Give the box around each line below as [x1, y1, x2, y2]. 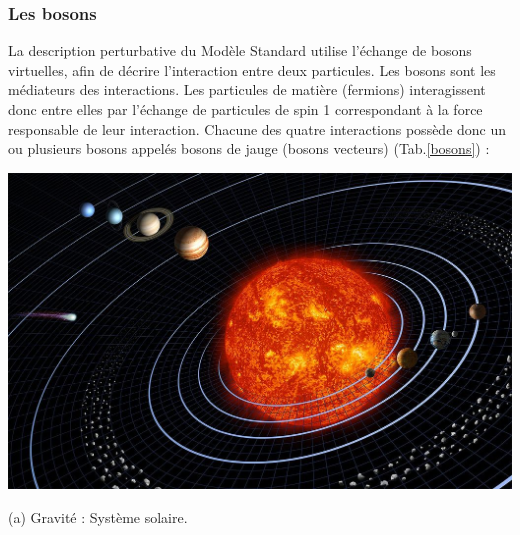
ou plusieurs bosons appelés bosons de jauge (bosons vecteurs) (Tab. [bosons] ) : [8, 138, 490, 159]
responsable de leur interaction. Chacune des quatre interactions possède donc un [8, 118, 507, 139]
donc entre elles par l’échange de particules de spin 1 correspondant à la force [8, 99, 483, 119]
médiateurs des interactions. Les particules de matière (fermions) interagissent [8, 79, 486, 100]
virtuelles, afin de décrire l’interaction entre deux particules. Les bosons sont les [8, 59, 496, 80]
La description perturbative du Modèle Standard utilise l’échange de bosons [8, 40, 472, 61]
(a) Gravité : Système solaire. [8, 506, 188, 527]
